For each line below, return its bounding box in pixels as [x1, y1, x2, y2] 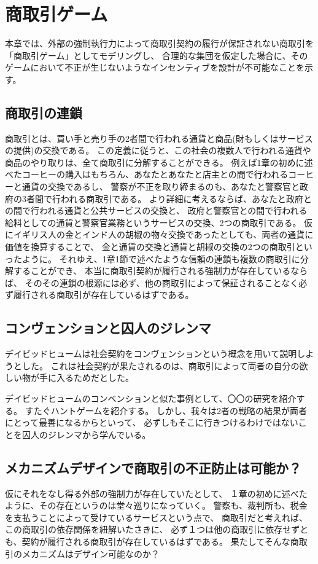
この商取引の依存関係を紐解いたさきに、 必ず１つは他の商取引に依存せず [5, 523, 300, 536]
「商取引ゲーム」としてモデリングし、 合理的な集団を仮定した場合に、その [5, 49, 308, 61]
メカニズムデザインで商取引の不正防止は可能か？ [5, 458, 301, 477]
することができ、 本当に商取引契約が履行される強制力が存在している [13, 264, 291, 277]
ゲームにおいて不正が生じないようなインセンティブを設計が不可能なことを [5, 61, 305, 74]
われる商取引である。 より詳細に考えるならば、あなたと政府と [60, 192, 312, 205]
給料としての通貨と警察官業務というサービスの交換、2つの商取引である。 [5, 216, 301, 229]
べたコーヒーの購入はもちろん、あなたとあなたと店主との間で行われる [5, 168, 289, 181]
